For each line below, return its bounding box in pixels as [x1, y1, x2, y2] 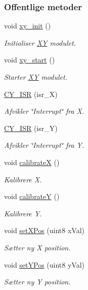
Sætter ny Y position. [4, 276, 71, 287]
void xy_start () [4, 54, 55, 65]
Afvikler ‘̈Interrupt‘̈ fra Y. [4, 140, 84, 150]
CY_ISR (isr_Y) [4, 122, 58, 133]
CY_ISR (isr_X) [4, 88, 58, 99]
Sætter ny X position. [4, 242, 71, 252]
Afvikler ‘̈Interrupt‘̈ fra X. [4, 106, 84, 116]
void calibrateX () [4, 156, 60, 167]
